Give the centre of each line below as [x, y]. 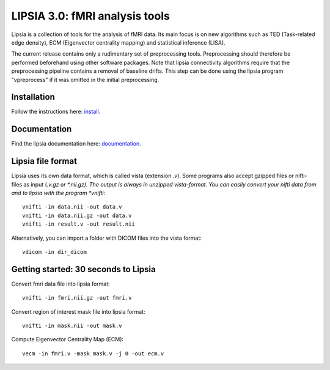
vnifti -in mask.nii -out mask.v [72, 326]
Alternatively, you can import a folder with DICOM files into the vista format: [106, 238]
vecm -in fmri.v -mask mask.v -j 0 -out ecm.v [93, 353]
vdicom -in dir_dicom [54, 252]
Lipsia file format [44, 161]
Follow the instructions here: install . [56, 112]
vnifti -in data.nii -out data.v [72, 207]
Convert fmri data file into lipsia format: [61, 284]
